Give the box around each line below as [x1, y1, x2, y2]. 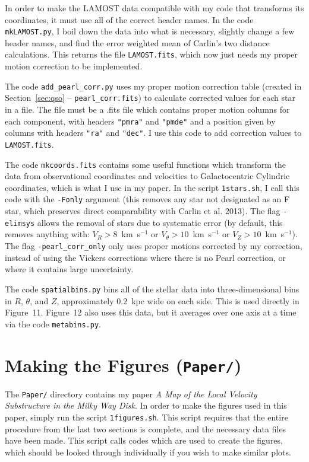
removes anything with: [5, 228, 90, 240]
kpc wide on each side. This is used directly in [131, 294, 299, 307]
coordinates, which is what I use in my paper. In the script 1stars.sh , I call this [5, 181, 299, 193]
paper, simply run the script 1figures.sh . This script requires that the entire [5, 410, 288, 423]
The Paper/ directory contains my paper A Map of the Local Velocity [5, 387, 257, 400]
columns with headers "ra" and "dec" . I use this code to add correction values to [5, 126, 302, 139]
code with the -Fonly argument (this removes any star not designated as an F [5, 193, 290, 205]
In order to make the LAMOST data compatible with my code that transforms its [5, 2, 304, 14]
